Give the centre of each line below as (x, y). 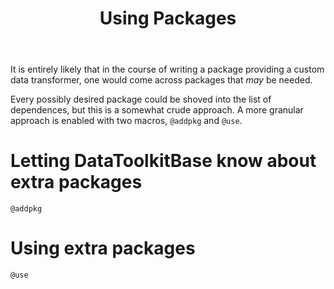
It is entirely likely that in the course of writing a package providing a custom (167, 69)
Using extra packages (103, 248)
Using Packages (168, 18)
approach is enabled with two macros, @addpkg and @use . (126, 121)
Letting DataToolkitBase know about (163, 161)
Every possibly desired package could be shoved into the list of (141, 99)
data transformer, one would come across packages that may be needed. (161, 80)
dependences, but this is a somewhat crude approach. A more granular (157, 110)
